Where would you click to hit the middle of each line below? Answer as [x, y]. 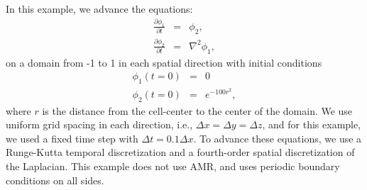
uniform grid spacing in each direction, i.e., [99, 124]
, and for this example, [312, 124]
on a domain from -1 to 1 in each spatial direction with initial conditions [164, 62]
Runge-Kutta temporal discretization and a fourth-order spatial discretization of [180, 152]
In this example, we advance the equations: [99, 9]
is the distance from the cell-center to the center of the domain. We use [197, 110]
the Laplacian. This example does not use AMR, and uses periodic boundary [173, 166]
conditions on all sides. [55, 180]
